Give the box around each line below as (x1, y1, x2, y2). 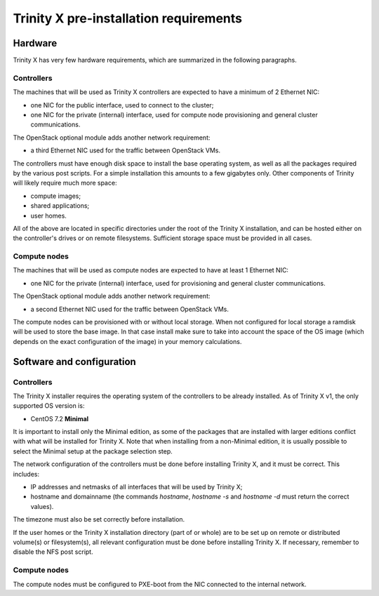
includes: (13, 470, 40, 478)
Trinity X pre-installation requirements (13, 11, 242, 26)
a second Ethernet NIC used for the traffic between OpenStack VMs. (30, 305, 230, 313)
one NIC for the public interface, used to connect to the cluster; (30, 100, 214, 109)
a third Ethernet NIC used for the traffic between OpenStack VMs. (30, 146, 221, 154)
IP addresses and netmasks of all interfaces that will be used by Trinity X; (30, 483, 243, 491)
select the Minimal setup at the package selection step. (13, 446, 173, 456)
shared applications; (30, 201, 90, 210)
